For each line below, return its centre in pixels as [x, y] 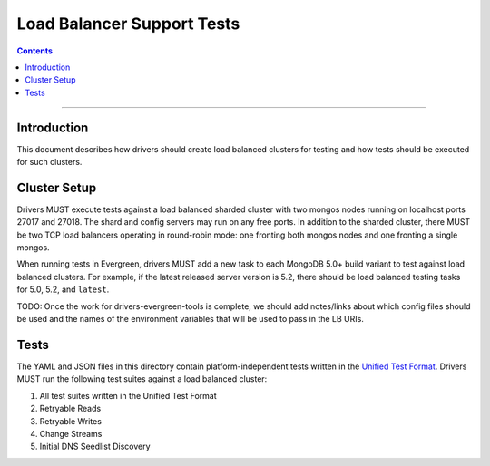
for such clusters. [49, 162]
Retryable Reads [70, 409]
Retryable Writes [70, 421]
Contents [35, 51]
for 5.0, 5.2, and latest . [63, 289]
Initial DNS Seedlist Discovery [95, 447]
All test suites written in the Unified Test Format [128, 395]
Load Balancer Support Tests [128, 24]
